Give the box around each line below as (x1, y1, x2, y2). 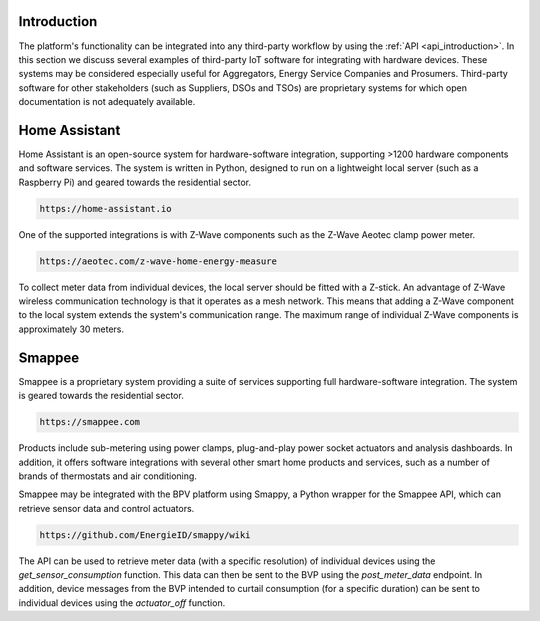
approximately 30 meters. (18, 323, 125, 335)
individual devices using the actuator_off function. (18, 596, 226, 609)
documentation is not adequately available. (18, 96, 196, 108)
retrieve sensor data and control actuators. (18, 502, 195, 514)
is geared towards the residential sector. (18, 390, 184, 402)
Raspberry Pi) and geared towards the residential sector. (18, 176, 252, 188)
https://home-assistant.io (39, 203, 172, 214)
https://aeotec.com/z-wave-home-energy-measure (39, 255, 277, 267)
